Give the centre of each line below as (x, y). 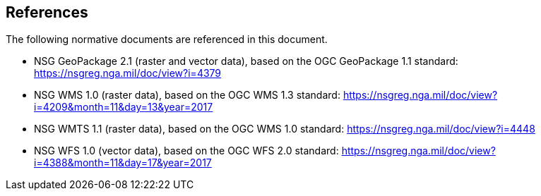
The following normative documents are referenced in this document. (167, 39)
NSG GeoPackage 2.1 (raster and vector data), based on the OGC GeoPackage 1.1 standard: (246, 61)
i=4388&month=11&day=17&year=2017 (123, 163)
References (47, 12)
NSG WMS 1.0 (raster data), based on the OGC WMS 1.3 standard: (187, 95)
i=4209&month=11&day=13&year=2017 (124, 107)
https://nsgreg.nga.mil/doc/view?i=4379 (128, 73)
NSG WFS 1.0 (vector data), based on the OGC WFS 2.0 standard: (186, 151)
